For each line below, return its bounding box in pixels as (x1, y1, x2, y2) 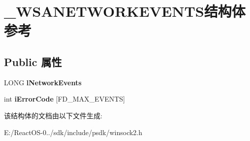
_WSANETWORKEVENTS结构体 (4, 1, 246, 21)
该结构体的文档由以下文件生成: (4, 110, 102, 120)
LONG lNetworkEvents (4, 77, 82, 87)
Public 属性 (4, 54, 62, 69)
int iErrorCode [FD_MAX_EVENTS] (4, 94, 125, 104)
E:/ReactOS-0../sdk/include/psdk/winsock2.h (4, 127, 143, 137)
